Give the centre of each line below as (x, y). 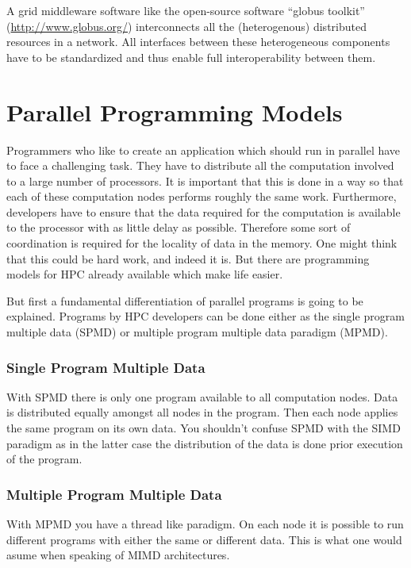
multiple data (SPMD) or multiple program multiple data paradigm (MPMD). (197, 332)
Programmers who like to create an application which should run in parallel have (204, 150)
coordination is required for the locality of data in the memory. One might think (202, 243)
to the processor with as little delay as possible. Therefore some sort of (179, 227)
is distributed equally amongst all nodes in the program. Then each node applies (202, 412)
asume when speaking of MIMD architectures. (118, 555)
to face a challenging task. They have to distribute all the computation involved (200, 165)
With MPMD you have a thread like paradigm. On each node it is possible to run (205, 524)
